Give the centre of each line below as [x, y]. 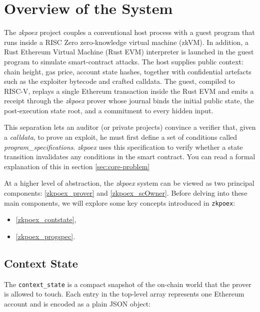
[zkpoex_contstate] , [46, 219]
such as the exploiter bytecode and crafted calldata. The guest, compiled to [119, 81]
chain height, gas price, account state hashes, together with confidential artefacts [128, 71]
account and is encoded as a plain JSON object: [77, 303]
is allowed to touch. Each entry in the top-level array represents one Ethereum [124, 294]
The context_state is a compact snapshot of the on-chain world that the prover [128, 284]
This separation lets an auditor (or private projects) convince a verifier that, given [130, 127]
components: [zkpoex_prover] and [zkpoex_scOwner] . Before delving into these [126, 193]
